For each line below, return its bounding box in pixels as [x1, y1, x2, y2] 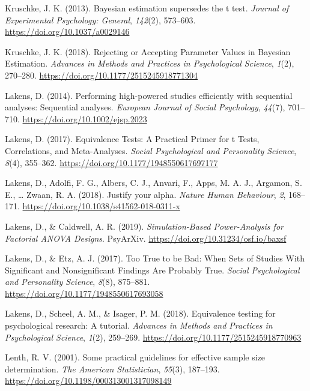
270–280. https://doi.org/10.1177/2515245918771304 [5, 68, 198, 81]
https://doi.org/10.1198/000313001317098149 [5, 374, 172, 387]
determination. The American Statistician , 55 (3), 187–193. [5, 362, 220, 375]
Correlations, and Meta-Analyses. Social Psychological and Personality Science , [5, 144, 297, 157]
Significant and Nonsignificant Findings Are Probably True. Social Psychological [5, 263, 300, 276]
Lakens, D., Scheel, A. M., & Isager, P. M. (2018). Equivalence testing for [5, 307, 276, 320]
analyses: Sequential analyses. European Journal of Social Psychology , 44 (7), [5, 101, 285, 113]
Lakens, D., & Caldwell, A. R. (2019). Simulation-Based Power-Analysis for [5, 219, 284, 232]
